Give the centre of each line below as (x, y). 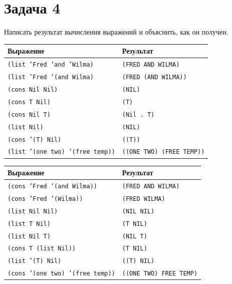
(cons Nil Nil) (33, 89)
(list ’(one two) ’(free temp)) (61, 152)
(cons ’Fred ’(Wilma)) (45, 199)
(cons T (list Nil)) (42, 249)
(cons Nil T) (29, 114)
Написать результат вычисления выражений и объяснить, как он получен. (116, 32)
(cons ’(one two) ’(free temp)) (61, 274)
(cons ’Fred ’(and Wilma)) (52, 186)
